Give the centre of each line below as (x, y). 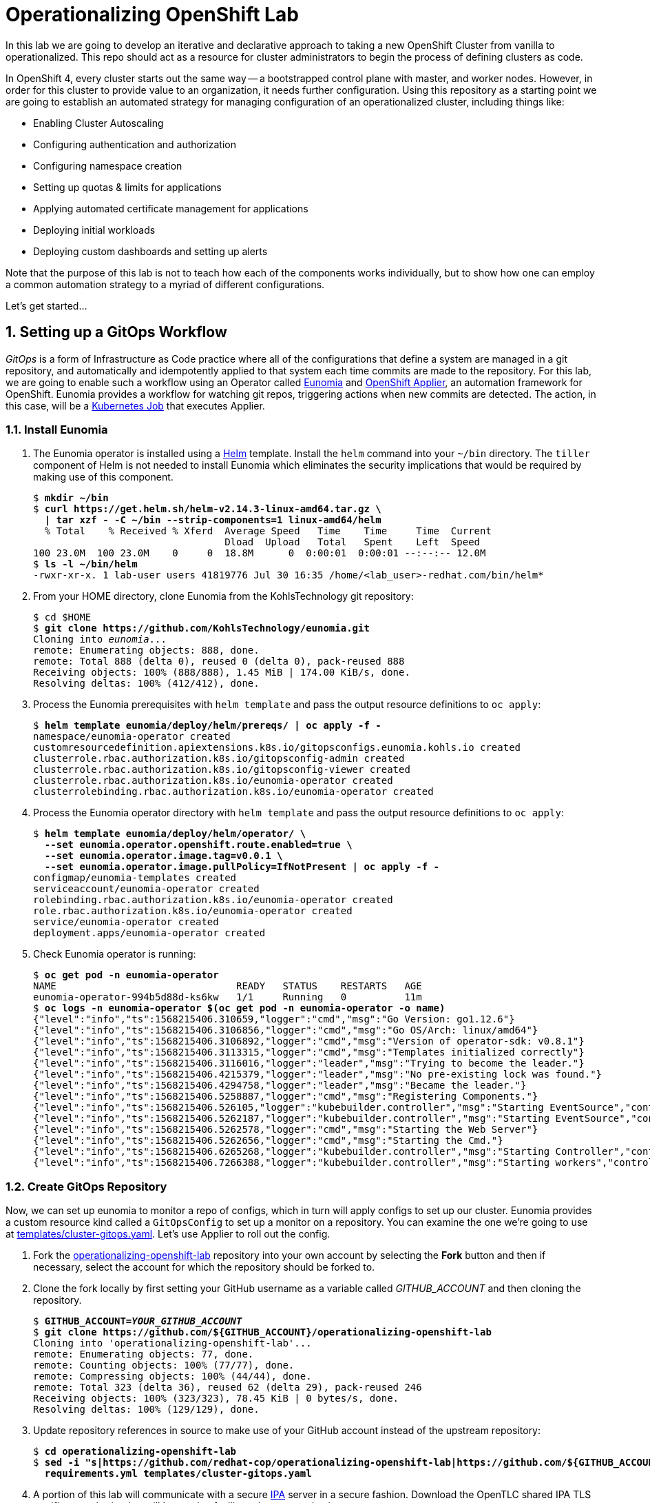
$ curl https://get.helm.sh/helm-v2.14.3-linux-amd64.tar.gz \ (207, 509)
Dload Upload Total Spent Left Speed (353, 542)
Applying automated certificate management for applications (171, 208)
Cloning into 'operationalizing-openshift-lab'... (172, 1343)
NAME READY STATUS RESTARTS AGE (228, 986)
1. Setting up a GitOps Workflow (116, 332)
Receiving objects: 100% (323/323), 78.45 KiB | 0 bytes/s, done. (216, 1399)
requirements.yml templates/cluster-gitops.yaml (178, 1474)
